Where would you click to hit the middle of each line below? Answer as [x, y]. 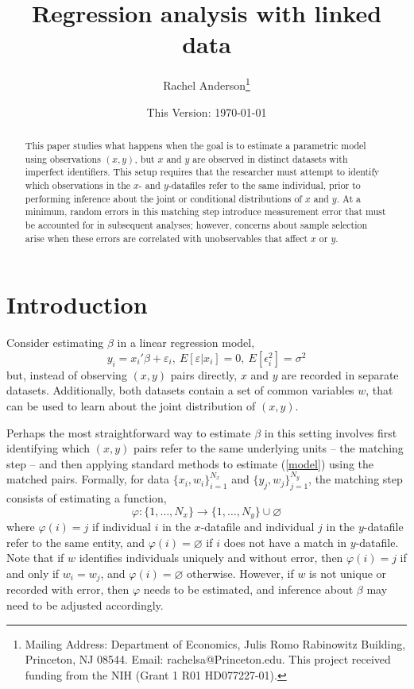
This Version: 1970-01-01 [207, 112]
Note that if [35, 558]
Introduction [77, 304]
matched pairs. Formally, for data [88, 479]
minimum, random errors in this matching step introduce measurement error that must [205, 212]
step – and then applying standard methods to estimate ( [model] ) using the [190, 463]
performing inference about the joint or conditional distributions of [163, 198]
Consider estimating [55, 343]
